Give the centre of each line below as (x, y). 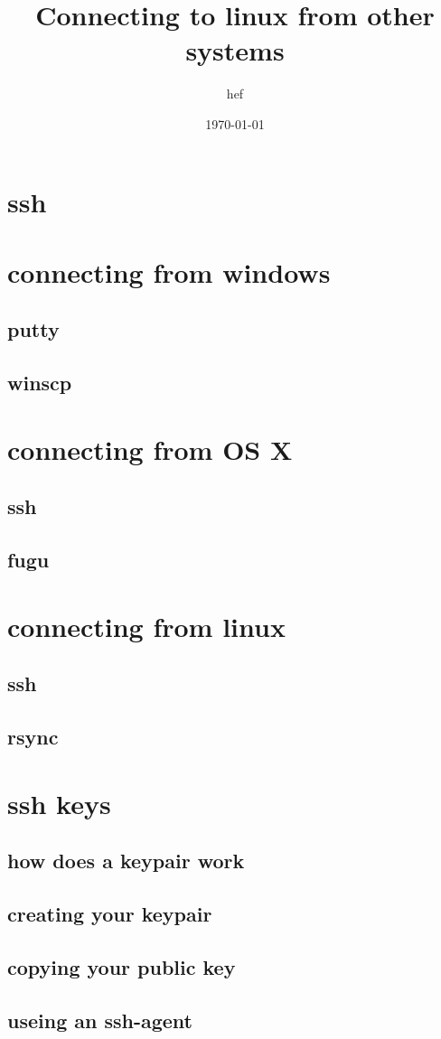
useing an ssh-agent (100, 1020)
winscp (40, 383)
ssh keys (59, 803)
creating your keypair (110, 914)
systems (235, 50)
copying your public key (122, 966)
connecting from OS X (150, 449)
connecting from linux (146, 626)
